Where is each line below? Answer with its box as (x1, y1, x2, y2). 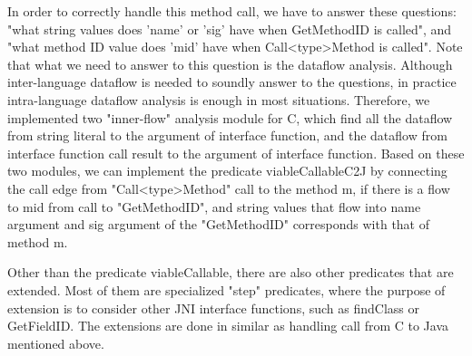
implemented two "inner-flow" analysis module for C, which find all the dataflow (7, 108, 453, 127)
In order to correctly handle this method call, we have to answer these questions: (7, 2, 457, 20)
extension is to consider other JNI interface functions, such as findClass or (7, 298, 420, 317)
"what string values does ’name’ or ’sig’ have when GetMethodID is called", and (7, 19, 452, 38)
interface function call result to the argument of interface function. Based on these (7, 143, 465, 162)
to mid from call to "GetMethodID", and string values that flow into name (7, 197, 421, 216)
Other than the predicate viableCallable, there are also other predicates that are (7, 263, 454, 282)
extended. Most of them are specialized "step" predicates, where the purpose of (7, 280, 446, 299)
